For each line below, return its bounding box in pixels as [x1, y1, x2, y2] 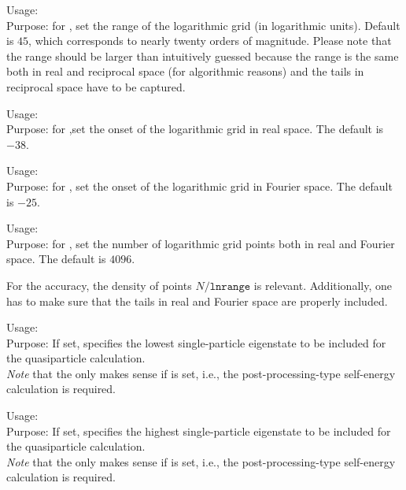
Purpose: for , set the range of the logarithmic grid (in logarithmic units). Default [6, 17, 400, 33]
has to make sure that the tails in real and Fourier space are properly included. [6, 292, 388, 309]
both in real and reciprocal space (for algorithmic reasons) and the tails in [6, 63, 364, 80]
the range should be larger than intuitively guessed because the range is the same [6, 47, 399, 64]
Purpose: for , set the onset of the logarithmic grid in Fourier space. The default [6, 177, 393, 194]
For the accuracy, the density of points [6, 277, 192, 293]
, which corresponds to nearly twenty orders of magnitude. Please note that [28, 32, 392, 49]
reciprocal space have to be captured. [6, 78, 186, 95]
